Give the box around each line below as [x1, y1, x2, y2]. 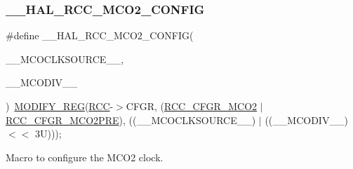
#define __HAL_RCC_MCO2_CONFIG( [6, 28, 194, 43]
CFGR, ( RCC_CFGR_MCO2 [126, 99, 258, 113]
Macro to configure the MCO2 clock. [6, 149, 164, 164]
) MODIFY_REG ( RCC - [6, 99, 114, 113]
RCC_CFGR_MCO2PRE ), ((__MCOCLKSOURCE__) [6, 112, 256, 127]
